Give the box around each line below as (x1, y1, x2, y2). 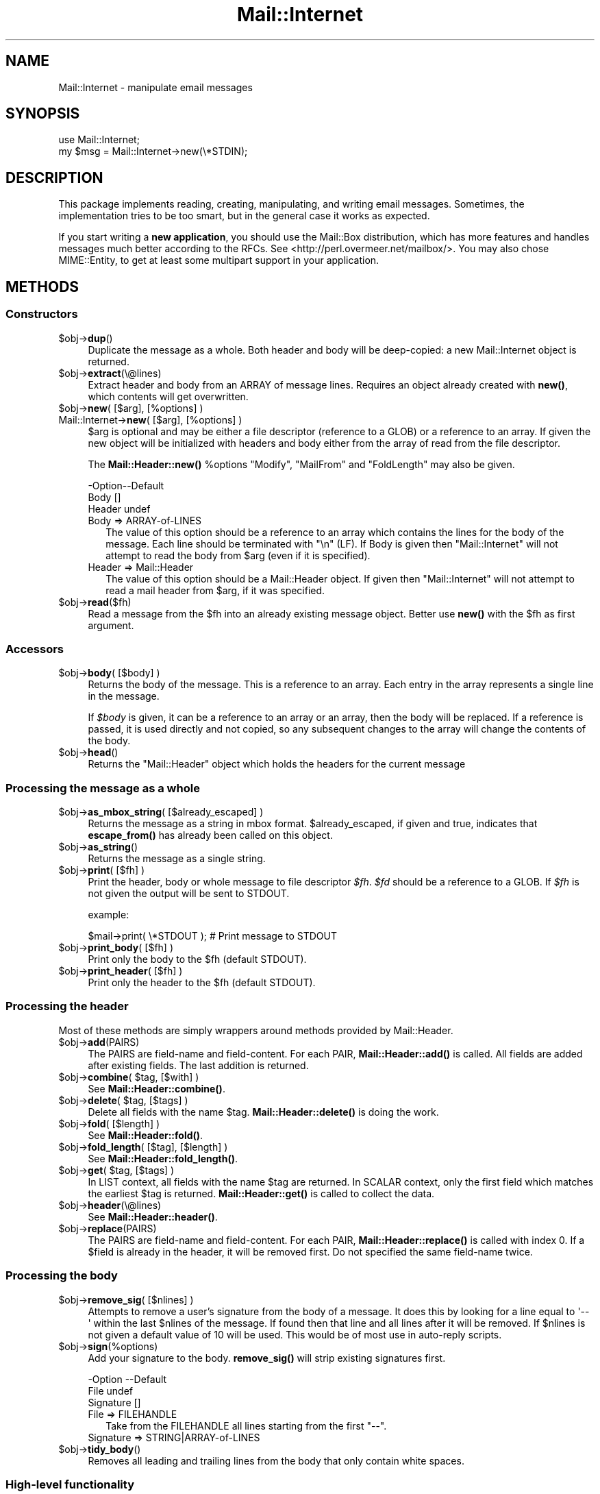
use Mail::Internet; (58, 134, 140, 146)
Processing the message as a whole (5, 781, 200, 795)
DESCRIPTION (5, 169, 103, 186)
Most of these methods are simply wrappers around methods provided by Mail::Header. (58, 1024, 453, 1036)
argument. (88, 619, 134, 631)
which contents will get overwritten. (88, 390, 249, 402)
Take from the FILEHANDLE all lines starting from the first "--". (105, 1419, 387, 1432)
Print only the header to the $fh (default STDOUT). (88, 977, 316, 988)
